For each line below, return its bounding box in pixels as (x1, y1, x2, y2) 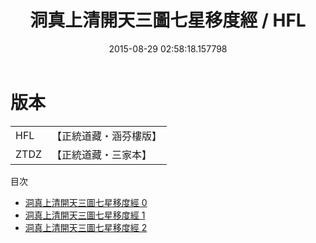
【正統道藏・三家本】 (51, 147, 153, 161)
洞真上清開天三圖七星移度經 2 (24, 221, 148, 233)
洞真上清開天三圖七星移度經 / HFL (29, 9, 307, 32)
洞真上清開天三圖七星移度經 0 (24, 196, 148, 208)
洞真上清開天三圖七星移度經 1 (24, 209, 146, 221)
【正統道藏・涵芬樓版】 (51, 129, 163, 143)
